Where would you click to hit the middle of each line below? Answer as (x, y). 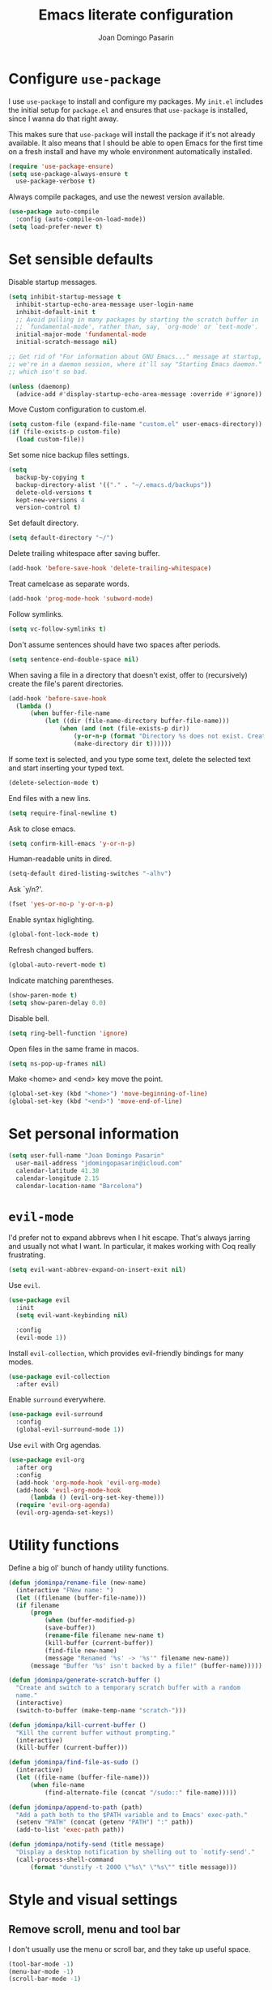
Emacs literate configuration (136, 15)
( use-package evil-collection (59, 1376)
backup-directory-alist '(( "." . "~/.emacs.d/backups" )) (114, 485)
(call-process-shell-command (65, 1859)
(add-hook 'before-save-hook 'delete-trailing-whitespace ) (110, 569)
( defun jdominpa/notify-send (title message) (86, 1845)
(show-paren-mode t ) (43, 995)
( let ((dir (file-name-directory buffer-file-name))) (137, 721)
